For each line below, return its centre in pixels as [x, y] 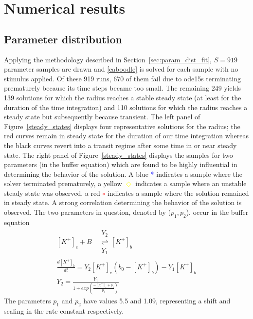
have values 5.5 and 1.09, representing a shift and [157, 300]
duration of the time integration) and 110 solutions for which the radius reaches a [126, 107]
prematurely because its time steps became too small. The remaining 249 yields [123, 88]
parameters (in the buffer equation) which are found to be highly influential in [121, 164]
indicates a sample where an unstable [191, 183]
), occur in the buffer [217, 212]
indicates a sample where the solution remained [178, 193]
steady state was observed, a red [52, 193]
